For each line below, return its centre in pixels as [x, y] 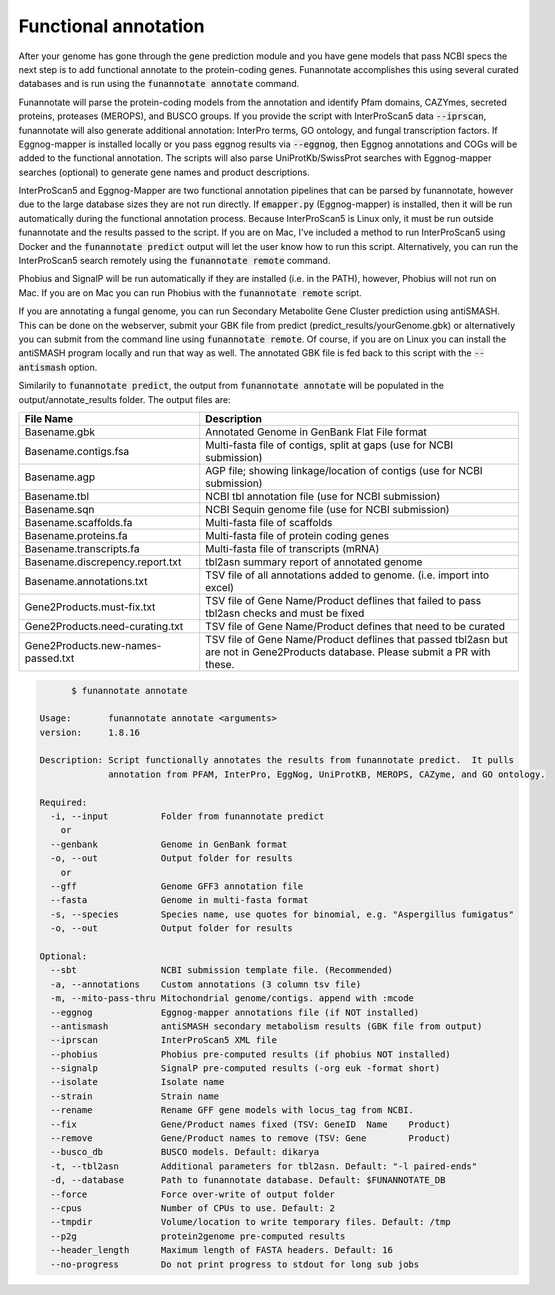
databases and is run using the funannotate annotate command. [159, 84]
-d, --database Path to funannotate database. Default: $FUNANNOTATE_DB [248, 1180]
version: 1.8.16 [89, 732]
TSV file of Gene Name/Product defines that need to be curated [355, 626]
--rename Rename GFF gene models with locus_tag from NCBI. [232, 1110]
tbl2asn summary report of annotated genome [314, 562]
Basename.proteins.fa [76, 535]
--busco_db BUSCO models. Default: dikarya [185, 1152]
